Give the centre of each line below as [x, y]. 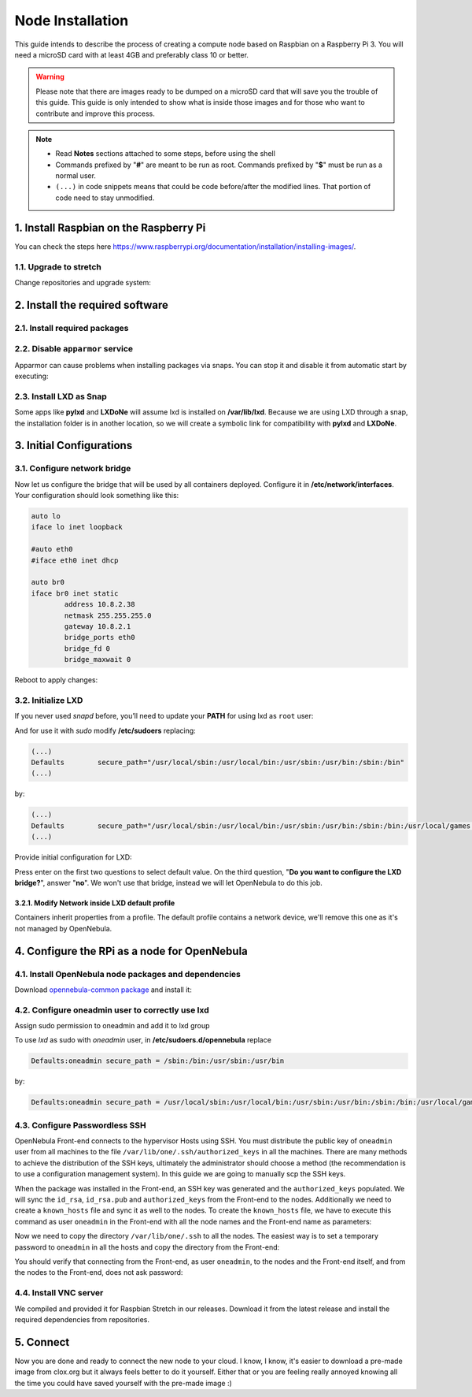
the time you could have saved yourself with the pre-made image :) [123, 1383]
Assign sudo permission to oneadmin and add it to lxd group [112, 1026]
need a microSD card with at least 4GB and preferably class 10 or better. [132, 54]
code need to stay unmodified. [105, 198]
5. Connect [42, 1342]
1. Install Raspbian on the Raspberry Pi [110, 227]
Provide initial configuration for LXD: [74, 857]
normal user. [76, 176]
